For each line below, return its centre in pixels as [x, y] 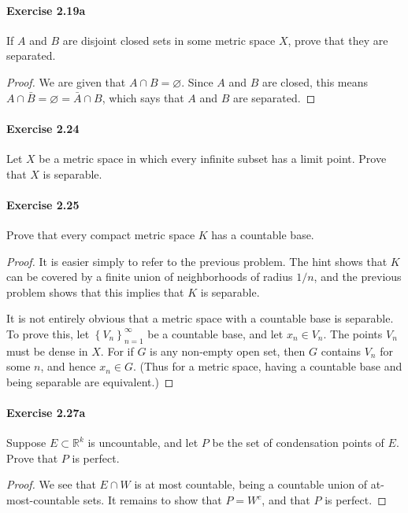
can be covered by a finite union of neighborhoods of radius [150, 277]
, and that [286, 500]
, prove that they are [338, 40]
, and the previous [358, 277]
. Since [197, 81]
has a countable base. [263, 234]
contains [341, 351]
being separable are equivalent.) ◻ [90, 381]
